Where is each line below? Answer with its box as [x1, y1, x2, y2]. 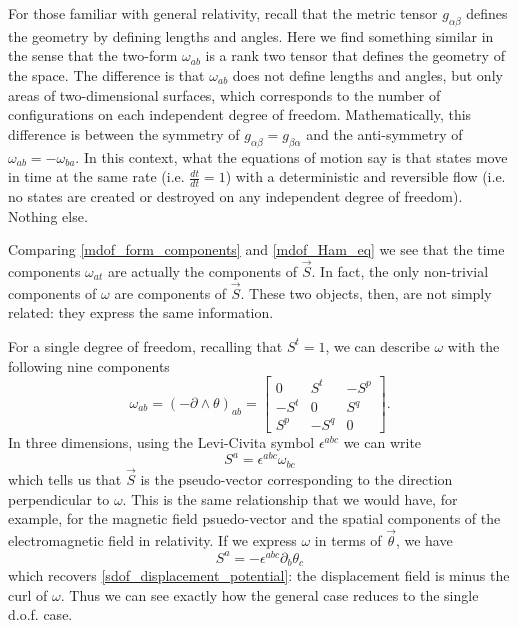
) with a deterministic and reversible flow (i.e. [225, 166, 506, 187]
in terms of [314, 530, 382, 551]
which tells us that [8, 469, 122, 490]
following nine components [8, 355, 170, 376]
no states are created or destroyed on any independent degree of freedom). [8, 185, 463, 206]
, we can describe [325, 335, 430, 356]
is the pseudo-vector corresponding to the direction [140, 469, 453, 490]
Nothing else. [8, 205, 88, 226]
